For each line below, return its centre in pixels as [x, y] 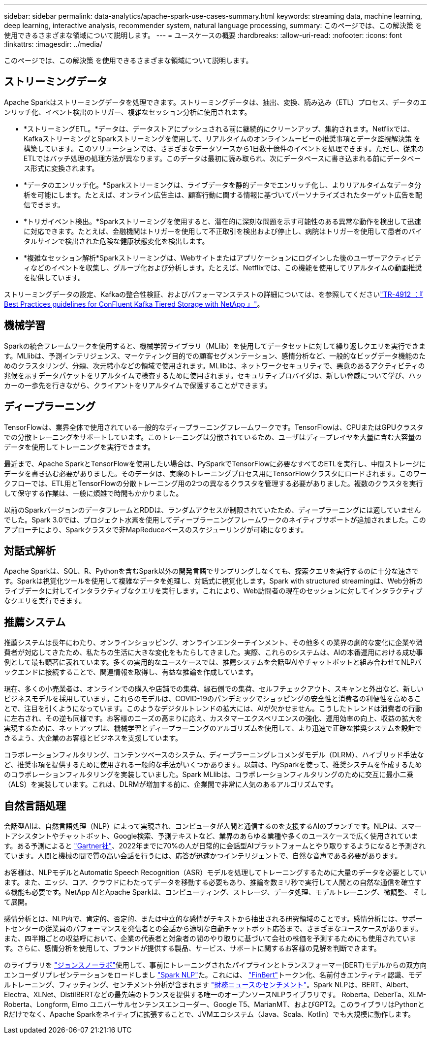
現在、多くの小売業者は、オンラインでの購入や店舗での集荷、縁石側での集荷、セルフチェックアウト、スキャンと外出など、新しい [214, 689]
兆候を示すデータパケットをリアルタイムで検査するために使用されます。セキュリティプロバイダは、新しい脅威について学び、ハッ [213, 375]
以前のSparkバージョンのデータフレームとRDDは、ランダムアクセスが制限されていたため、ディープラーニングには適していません [213, 510]
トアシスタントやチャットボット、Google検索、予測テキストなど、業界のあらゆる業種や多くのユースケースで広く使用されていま [211, 836]
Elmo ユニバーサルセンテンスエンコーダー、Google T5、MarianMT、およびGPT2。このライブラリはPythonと [248, 1005]
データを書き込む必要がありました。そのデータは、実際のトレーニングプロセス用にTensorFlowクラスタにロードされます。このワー [215, 473]
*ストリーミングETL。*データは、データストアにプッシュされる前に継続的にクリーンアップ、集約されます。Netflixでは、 [219, 129]
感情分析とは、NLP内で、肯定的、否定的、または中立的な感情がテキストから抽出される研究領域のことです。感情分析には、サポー [213, 919]
